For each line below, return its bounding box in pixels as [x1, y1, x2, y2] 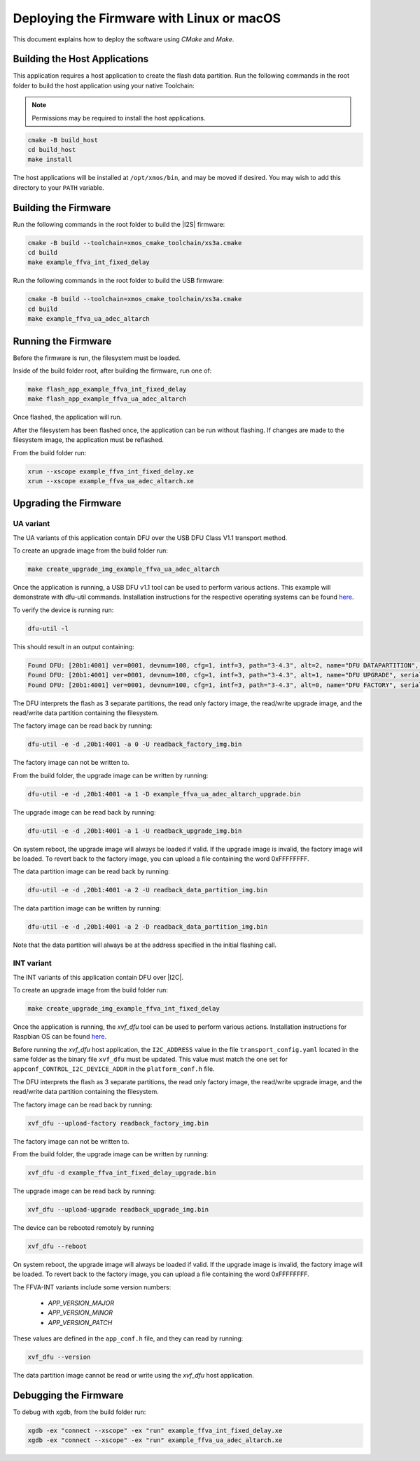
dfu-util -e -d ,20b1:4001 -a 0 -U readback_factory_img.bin [27, 740, 242, 749]
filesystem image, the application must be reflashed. [13, 436, 164, 444]
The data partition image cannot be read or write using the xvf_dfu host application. [13, 1371, 255, 1380]
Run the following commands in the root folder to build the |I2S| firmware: [13, 220, 225, 228]
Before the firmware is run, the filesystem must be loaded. [13, 354, 181, 362]
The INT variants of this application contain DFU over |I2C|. [13, 973, 183, 981]
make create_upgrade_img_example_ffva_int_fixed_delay [27, 1004, 220, 1012]
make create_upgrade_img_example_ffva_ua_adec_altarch [27, 565, 220, 574]
